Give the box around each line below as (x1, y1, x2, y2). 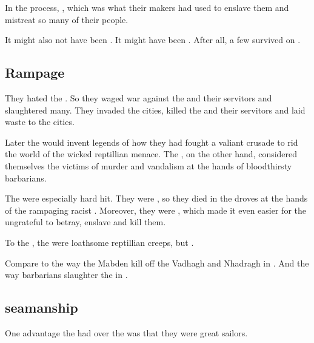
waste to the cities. (5, 115, 75, 128)
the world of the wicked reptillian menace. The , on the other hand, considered (5, 148, 298, 160)
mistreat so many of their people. (5, 13, 129, 25)
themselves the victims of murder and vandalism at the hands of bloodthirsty (5, 159, 292, 172)
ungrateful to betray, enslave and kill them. (5, 216, 166, 228)
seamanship (5, 298, 78, 317)
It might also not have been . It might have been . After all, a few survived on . (5, 33, 301, 46)
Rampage (5, 63, 65, 82)
